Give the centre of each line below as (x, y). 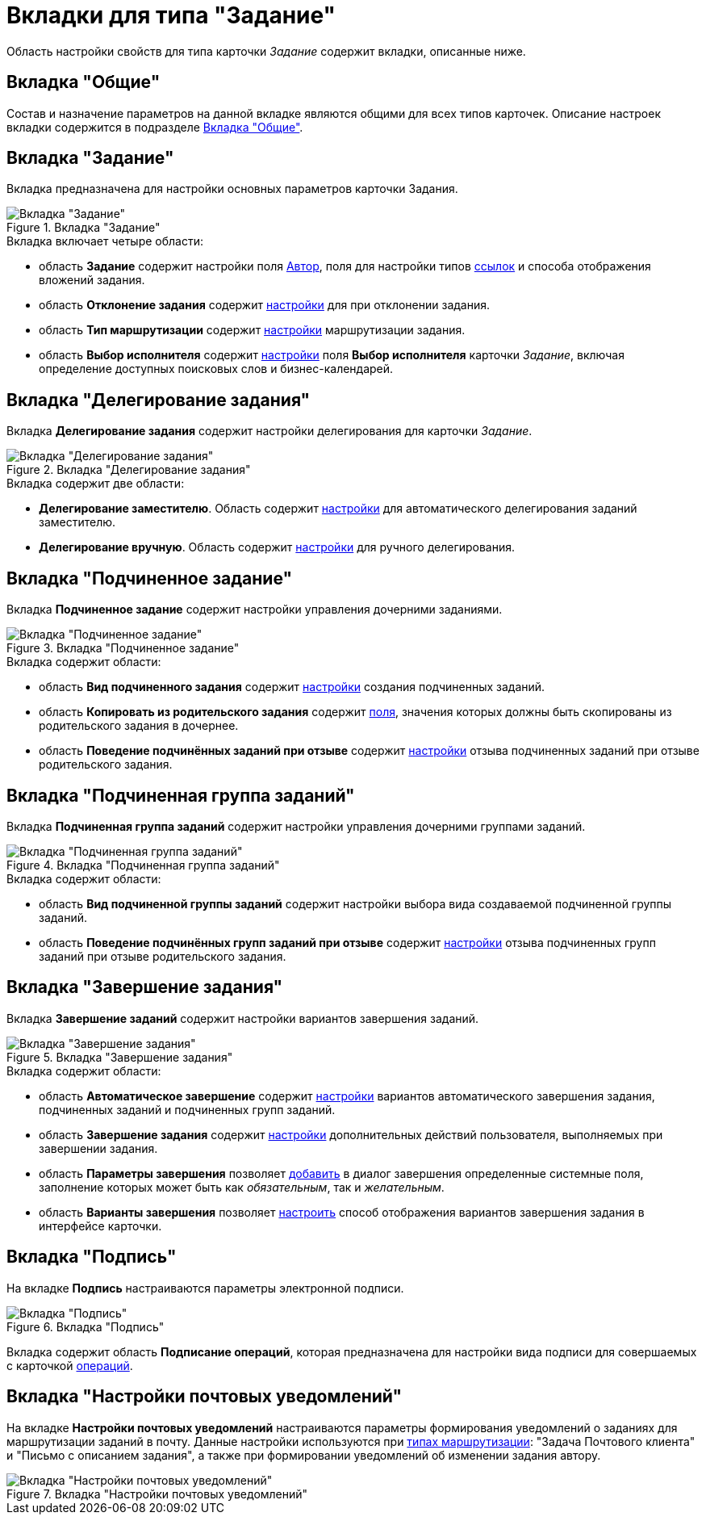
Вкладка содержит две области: (96, 484)
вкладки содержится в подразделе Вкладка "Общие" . (155, 127)
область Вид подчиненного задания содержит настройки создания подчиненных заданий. (292, 687)
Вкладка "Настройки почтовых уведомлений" (205, 1397)
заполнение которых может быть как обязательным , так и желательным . (242, 1187)
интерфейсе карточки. (100, 1226)
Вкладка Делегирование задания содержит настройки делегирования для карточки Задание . (269, 431)
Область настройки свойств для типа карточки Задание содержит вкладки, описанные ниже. (266, 51)
